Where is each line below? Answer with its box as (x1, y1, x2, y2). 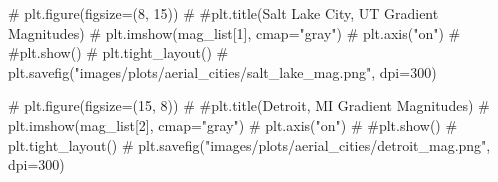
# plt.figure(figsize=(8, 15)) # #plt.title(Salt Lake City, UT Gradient (8, 3, 439, 23)
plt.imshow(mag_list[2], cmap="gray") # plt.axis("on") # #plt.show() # (8, 114, 458, 135)
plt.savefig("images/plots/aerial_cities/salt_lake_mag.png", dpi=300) (8, 61, 437, 82)
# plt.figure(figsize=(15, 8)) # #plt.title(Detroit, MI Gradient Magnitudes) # (8, 95, 490, 116)
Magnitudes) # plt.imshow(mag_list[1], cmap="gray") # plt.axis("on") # (8, 22, 461, 43)
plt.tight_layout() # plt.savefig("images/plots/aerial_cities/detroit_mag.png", (8, 134, 491, 155)
